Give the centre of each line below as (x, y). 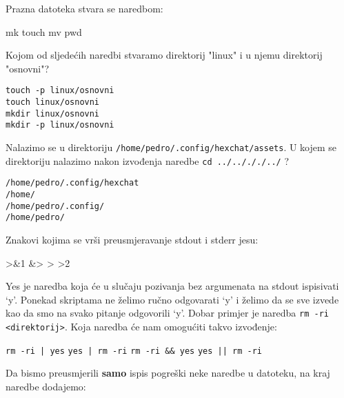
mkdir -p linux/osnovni (60, 125)
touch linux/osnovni (53, 102)
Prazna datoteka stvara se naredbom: (84, 8)
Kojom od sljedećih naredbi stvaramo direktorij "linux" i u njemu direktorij (164, 55)
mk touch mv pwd (44, 31)
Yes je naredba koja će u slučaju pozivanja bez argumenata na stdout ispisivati (172, 286)
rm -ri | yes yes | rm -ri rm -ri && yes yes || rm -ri (134, 351)
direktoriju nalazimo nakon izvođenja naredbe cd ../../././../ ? (148, 160)
